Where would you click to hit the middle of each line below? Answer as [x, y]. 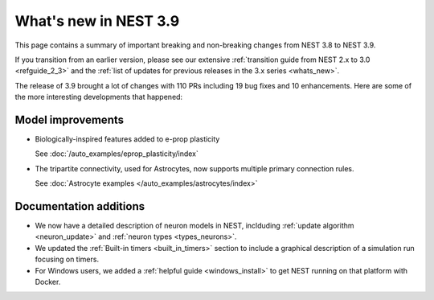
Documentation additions [80, 206]
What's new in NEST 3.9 [97, 21]
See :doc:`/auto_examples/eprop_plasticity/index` [117, 154]
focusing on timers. [67, 259]
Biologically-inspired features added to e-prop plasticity [127, 139]
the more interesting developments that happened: [99, 97]
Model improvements [70, 119]
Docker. [48, 282]
